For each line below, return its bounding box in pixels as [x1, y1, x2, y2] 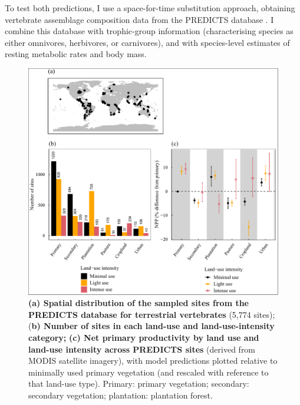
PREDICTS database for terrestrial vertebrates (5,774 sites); [28, 308, 275, 320]
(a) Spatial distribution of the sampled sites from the [28, 297, 249, 309]
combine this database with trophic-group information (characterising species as [5, 25, 294, 37]
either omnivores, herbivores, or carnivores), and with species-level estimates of [5, 36, 290, 48]
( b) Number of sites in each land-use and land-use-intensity [28, 320, 275, 332]
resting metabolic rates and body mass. [5, 48, 147, 60]
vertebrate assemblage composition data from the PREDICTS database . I [5, 13, 274, 25]
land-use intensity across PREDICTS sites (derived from [28, 343, 256, 355]
